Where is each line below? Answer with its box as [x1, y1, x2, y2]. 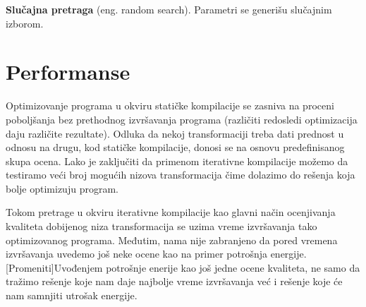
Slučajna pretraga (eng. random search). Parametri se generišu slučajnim [6, 2, 332, 16]
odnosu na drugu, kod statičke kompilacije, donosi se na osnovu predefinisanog [6, 140, 345, 155]
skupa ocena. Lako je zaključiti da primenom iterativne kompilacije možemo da [6, 153, 348, 168]
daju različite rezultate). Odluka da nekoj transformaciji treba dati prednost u [6, 126, 344, 140]
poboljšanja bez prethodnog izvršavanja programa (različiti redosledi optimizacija [6, 112, 358, 126]
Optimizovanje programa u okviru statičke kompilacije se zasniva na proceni [6, 98, 334, 113]
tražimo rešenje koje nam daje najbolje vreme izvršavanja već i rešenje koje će [6, 274, 343, 289]
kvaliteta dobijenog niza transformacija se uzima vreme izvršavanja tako [6, 219, 317, 234]
